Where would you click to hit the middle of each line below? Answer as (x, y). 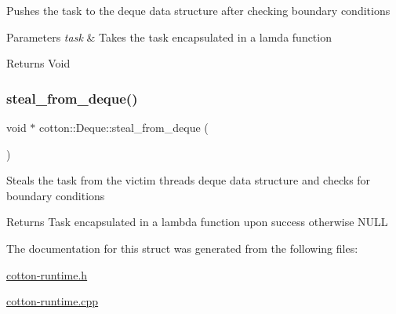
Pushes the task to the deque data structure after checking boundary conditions (198, 10)
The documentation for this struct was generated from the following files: (182, 248)
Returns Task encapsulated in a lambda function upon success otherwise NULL (197, 222)
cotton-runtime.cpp (53, 301)
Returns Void (38, 63)
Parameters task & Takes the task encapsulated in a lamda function (169, 37)
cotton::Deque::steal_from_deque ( (124, 127)
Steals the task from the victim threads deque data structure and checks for (189, 180)
